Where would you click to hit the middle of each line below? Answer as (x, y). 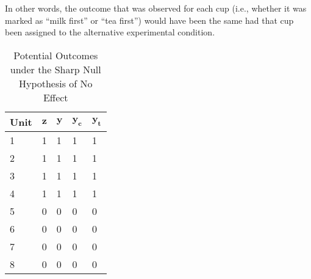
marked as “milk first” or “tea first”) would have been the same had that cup (149, 20)
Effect (55, 97)
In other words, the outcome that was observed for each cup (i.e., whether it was (156, 8)
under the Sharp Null (55, 69)
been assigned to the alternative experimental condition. (110, 32)
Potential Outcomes (56, 55)
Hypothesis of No (55, 83)
